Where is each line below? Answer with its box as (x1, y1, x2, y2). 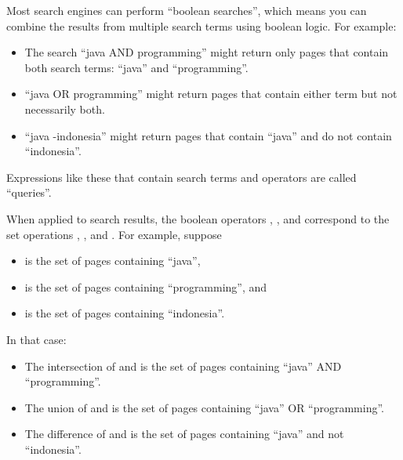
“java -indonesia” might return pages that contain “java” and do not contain (24, 127, 392, 143)
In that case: (6, 331, 67, 347)
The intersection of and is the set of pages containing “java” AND (24, 357, 342, 374)
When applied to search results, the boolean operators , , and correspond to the (6, 210, 390, 226)
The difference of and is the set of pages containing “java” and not (24, 426, 344, 442)
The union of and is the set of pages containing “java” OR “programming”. (24, 399, 385, 415)
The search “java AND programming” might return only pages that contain (24, 44, 389, 60)
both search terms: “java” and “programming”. (24, 59, 249, 75)
